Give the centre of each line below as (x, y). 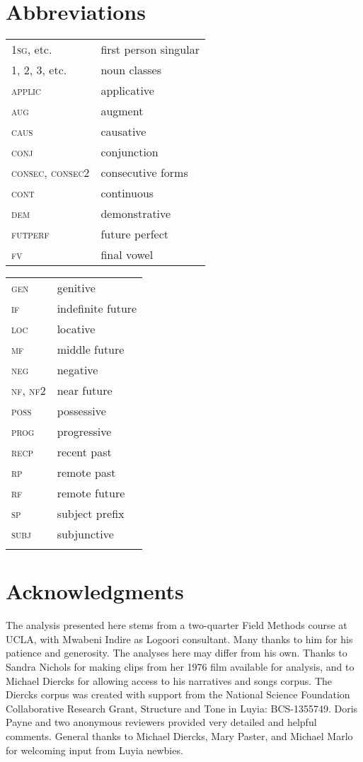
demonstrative (136, 214)
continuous (127, 193)
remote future (91, 493)
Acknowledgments (95, 591)
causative (123, 132)
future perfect (135, 234)
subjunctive (85, 534)
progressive (84, 432)
